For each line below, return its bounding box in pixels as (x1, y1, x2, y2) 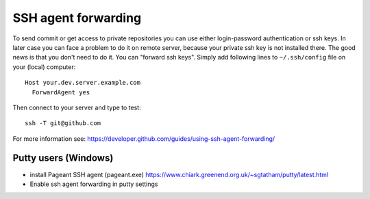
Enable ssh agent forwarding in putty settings (29, 180, 158, 188)
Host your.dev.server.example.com (25, 79, 140, 87)
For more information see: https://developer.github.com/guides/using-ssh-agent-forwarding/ (12, 134, 275, 143)
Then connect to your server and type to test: (12, 103, 141, 111)
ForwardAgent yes (32, 88, 90, 96)
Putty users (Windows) (12, 152, 114, 164)
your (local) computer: (12, 62, 76, 71)
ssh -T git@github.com (25, 120, 101, 127)
